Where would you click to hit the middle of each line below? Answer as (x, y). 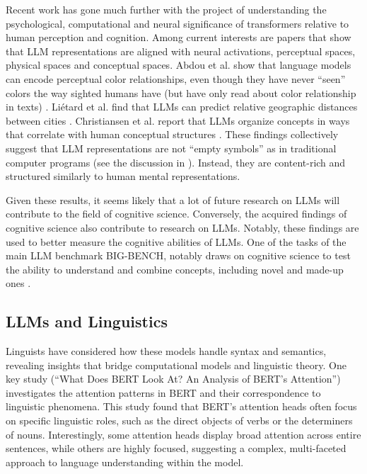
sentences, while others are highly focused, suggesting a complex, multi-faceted (176, 448)
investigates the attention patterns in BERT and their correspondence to (163, 392)
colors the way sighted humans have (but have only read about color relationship (181, 92)
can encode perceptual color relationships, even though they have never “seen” (176, 78)
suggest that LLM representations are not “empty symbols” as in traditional (171, 148)
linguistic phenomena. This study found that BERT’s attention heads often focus (181, 406)
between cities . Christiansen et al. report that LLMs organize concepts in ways (178, 120)
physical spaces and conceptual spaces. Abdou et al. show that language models (179, 65)
